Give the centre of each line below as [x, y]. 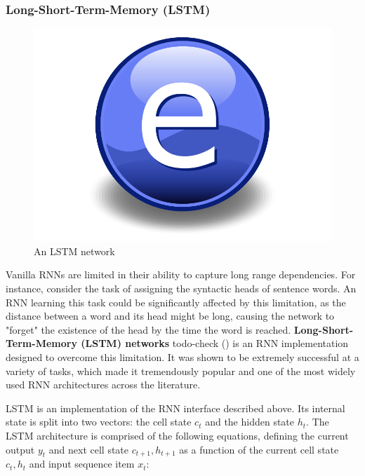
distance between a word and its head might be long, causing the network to [170, 316]
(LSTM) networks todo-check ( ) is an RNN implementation [215, 343]
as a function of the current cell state [259, 449]
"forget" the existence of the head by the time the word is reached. [148, 329]
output [20, 449]
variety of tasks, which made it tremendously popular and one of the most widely [181, 370]
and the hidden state [250, 422]
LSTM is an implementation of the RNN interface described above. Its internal [175, 408]
